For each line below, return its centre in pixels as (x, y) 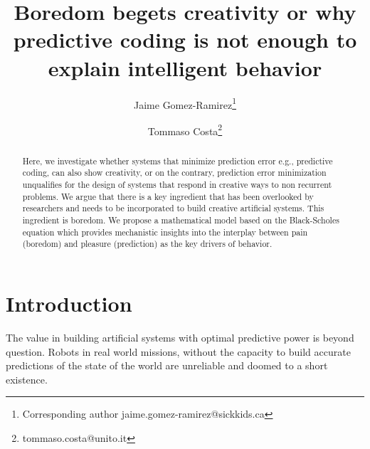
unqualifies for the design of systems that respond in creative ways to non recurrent (177, 185)
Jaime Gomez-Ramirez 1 (185, 103)
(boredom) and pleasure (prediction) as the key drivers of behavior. (147, 244)
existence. (27, 379)
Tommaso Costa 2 (185, 130)
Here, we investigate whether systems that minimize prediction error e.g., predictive (178, 160)
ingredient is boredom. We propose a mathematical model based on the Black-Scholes (181, 220)
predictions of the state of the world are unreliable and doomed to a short (167, 365)
